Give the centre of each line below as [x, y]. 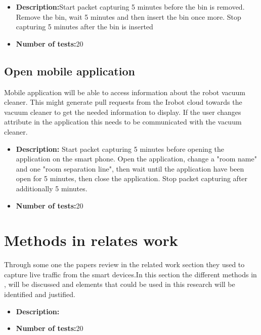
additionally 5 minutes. [52, 188]
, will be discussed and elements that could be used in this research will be [120, 284]
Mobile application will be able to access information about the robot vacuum [125, 92]
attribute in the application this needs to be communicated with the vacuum [123, 122]
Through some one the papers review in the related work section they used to [124, 264]
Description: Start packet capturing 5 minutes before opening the [120, 149]
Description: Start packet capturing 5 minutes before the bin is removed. [130, 7]
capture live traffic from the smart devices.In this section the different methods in [130, 274]
